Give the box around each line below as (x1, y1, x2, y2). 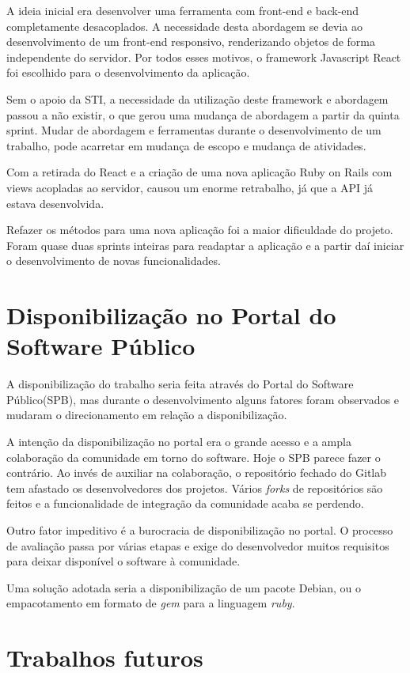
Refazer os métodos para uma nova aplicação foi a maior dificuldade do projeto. (6, 221, 393, 238)
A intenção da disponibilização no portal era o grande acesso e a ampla (6, 433, 351, 449)
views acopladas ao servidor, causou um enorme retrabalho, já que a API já (6, 179, 374, 195)
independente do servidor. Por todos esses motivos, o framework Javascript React (6, 48, 401, 65)
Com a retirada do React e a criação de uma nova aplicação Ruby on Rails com (6, 164, 393, 180)
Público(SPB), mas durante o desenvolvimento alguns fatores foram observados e (6, 391, 399, 407)
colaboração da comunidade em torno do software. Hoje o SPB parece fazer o (6, 448, 381, 465)
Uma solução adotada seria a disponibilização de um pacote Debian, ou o (6, 579, 362, 595)
